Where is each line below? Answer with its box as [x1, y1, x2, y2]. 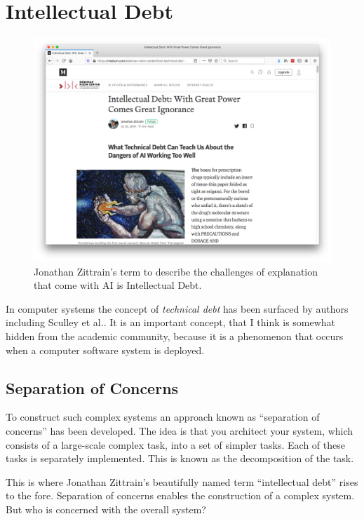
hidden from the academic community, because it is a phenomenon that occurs [6, 328, 344, 343]
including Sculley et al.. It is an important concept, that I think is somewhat [6, 315, 336, 330]
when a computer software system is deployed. [6, 342, 205, 357]
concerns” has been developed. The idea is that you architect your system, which [6, 423, 353, 438]
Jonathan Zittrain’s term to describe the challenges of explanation [34, 264, 318, 278]
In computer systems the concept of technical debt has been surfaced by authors [6, 301, 349, 316]
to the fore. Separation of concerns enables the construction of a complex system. [6, 488, 355, 503]
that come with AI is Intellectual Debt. [34, 278, 202, 292]
